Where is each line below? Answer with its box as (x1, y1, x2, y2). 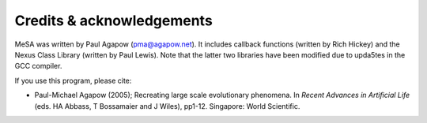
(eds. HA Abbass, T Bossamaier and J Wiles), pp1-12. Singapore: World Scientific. (34, 101, 300, 110)
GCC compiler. (14, 61, 62, 71)
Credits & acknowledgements (14, 12, 213, 29)
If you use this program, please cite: (14, 76, 132, 85)
